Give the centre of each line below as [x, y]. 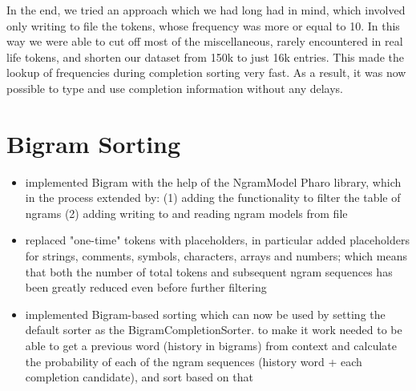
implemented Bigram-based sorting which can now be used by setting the [205, 314]
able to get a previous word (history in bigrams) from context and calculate [211, 346]
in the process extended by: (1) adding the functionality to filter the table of [213, 198]
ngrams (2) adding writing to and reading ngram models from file [186, 213]
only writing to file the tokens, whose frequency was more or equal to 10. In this [203, 25]
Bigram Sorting [94, 143]
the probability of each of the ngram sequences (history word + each [194, 361]
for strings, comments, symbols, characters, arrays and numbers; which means [216, 256]
